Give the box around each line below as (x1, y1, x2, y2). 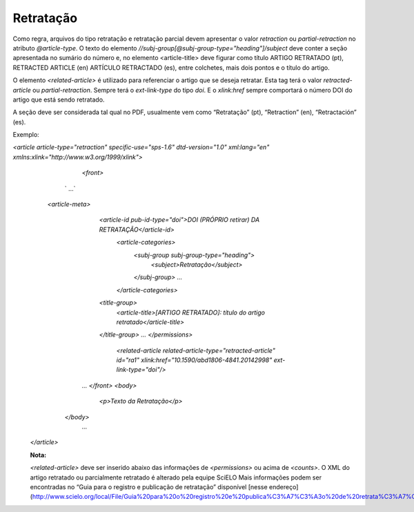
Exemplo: (12, 131, 39, 139)
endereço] (269, 483, 299, 491)
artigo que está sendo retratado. (12, 95, 105, 104)
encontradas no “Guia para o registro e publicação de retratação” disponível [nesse (30, 483, 268, 491)
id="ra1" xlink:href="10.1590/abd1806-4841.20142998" (116, 356, 273, 364)
